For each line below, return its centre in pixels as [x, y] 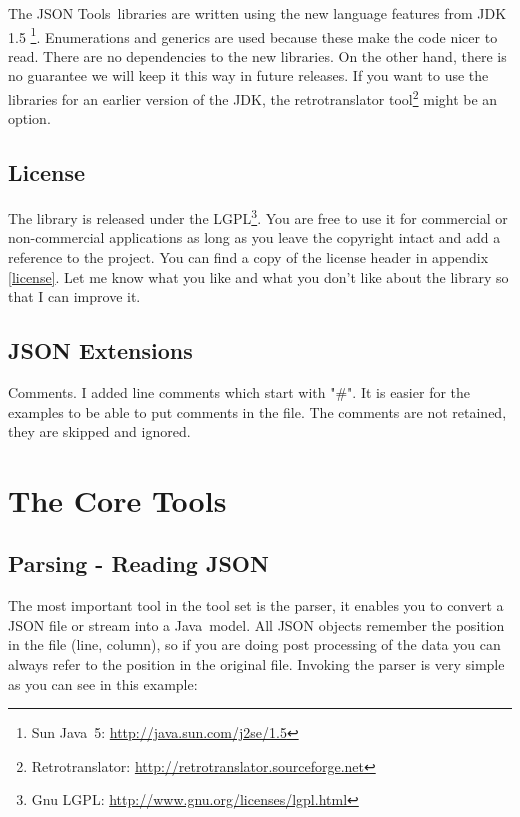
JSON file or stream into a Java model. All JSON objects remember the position [256, 624]
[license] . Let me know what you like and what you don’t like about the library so [258, 276]
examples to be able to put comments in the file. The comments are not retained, [257, 411]
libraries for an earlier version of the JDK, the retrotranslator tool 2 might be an [253, 97]
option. [29, 118]
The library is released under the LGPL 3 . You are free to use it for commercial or [258, 216]
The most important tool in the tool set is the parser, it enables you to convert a [256, 605]
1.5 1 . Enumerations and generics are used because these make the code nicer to [253, 35]
